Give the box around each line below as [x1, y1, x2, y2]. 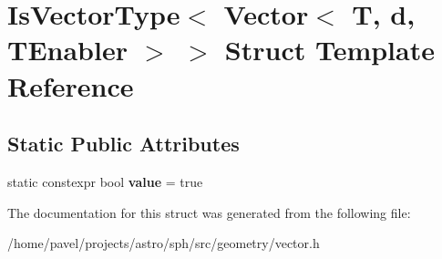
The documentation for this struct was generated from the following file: [7, 202, 411, 222]
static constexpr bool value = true [7, 171, 203, 191]
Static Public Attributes [7, 129, 240, 158]
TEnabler [7, 31, 128, 68]
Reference [7, 67, 134, 104]
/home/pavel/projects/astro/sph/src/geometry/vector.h [7, 233, 320, 253]
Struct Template [224, 31, 435, 68]
